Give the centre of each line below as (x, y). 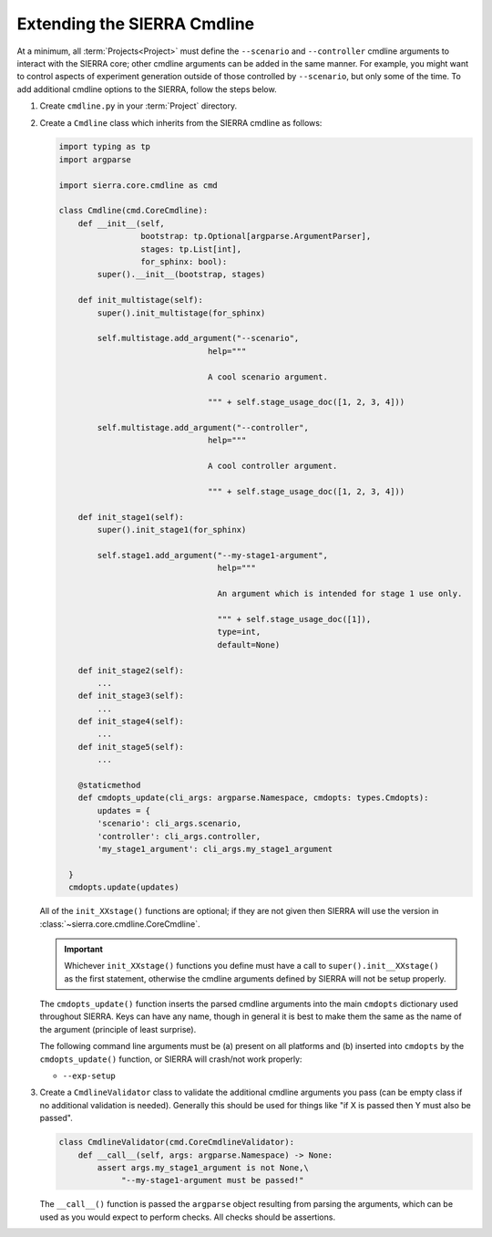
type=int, (239, 632)
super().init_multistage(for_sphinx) (181, 313)
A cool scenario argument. (267, 377)
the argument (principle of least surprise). (118, 1029)
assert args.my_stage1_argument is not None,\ (203, 1167)
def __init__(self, (122, 223)
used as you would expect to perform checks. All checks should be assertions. (188, 1217)
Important (84, 949)
